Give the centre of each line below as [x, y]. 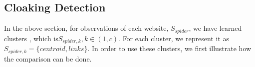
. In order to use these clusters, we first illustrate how [169, 48]
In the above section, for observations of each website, [86, 28]
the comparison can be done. [48, 58]
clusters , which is [31, 38]
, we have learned [215, 28]
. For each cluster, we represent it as [174, 38]
